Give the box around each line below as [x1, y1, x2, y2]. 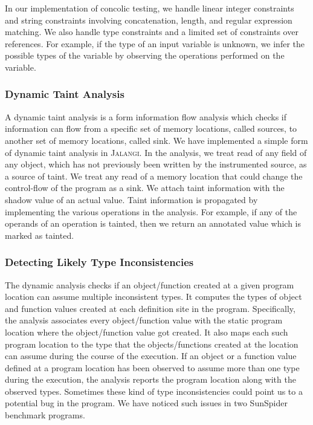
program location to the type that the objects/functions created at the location [5, 337, 298, 350]
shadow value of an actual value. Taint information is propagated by [5, 193, 258, 206]
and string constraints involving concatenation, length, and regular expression [5, 13, 292, 26]
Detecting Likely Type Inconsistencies [5, 255, 194, 270]
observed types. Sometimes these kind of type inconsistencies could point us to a [5, 384, 303, 397]
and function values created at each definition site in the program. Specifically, [5, 302, 295, 314]
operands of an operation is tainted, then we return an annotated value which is [5, 217, 302, 230]
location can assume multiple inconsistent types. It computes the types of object [5, 290, 302, 303]
